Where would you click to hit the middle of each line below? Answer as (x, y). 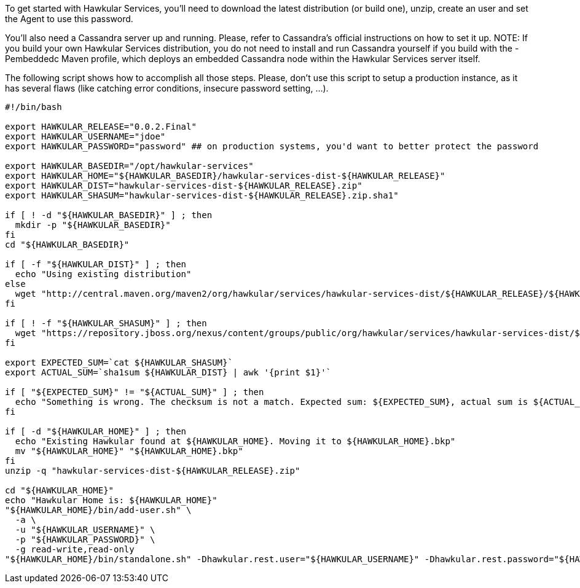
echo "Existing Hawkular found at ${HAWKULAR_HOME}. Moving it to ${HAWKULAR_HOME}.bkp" (235, 441)
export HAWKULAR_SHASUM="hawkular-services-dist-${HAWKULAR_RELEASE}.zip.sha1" (202, 195)
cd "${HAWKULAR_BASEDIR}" (67, 245)
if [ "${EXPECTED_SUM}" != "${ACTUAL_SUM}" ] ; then (135, 392)
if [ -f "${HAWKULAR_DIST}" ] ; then (96, 264)
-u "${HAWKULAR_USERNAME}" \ (85, 530)
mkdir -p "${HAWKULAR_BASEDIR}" (93, 225)
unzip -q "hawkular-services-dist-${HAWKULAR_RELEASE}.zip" (153, 471)
